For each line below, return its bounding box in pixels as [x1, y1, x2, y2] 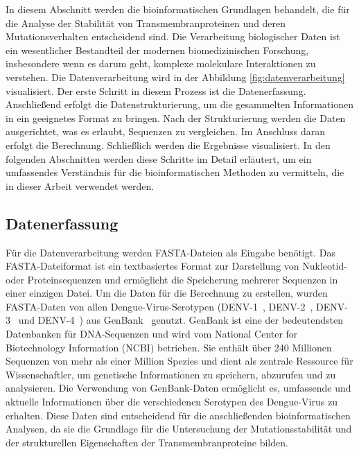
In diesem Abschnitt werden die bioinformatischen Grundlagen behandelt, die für [6, 2, 350, 16]
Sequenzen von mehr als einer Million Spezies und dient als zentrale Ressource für [6, 353, 353, 368]
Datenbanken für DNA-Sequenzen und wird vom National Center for [6, 326, 298, 341]
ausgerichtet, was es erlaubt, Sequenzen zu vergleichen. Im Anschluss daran [6, 124, 326, 139]
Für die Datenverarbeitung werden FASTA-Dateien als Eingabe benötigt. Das [6, 245, 336, 259]
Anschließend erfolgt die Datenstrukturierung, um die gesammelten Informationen [6, 97, 353, 112]
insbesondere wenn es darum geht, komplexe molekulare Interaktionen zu [6, 56, 316, 71]
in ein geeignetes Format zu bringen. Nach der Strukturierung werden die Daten [6, 110, 346, 125]
